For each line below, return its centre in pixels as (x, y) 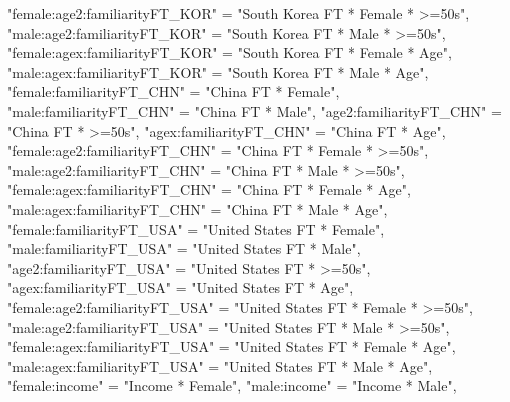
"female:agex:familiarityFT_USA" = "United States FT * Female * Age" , (231, 346)
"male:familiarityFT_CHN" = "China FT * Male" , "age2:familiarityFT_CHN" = (254, 110)
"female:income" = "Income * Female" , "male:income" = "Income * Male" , (232, 385)
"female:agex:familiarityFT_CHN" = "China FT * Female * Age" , (209, 189)
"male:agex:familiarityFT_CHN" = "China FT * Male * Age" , (197, 208)
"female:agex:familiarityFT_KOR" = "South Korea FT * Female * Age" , (229, 52)
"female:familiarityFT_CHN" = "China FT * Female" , (173, 91)
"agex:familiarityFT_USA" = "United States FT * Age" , (180, 287)
